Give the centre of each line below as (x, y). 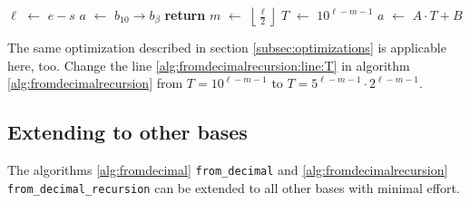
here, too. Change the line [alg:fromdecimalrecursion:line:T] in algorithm (209, 65)
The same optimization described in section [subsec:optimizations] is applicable (227, 47)
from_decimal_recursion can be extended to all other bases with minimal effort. (234, 187)
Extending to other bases (127, 132)
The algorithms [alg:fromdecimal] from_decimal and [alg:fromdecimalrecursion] (228, 169)
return (185, 14)
